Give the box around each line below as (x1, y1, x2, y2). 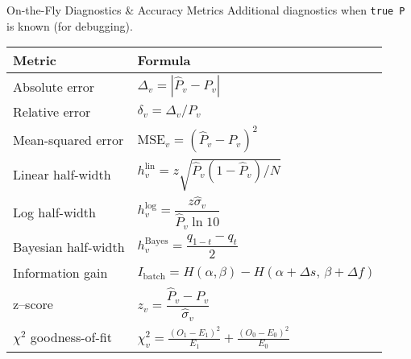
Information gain (13, 263, 108, 283)
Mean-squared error (13, 130, 124, 149)
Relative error (13, 102, 91, 122)
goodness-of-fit (30, 328, 112, 347)
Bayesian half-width (13, 237, 125, 256)
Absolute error (13, 76, 95, 96)
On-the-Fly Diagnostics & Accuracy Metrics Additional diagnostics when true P (6, 2, 405, 18)
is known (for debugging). (6, 17, 133, 34)
